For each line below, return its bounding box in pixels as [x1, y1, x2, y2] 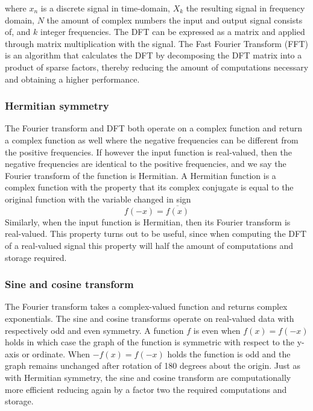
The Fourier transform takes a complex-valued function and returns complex [5, 300, 288, 313]
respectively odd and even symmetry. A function [5, 324, 184, 336]
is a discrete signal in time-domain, [40, 2, 170, 14]
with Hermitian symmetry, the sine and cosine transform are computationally [5, 371, 291, 383]
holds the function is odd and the [167, 347, 291, 360]
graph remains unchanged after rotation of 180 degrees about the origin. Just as [5, 359, 300, 372]
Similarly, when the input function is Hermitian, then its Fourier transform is [5, 215, 291, 228]
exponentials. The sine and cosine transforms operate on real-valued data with [5, 312, 294, 324]
